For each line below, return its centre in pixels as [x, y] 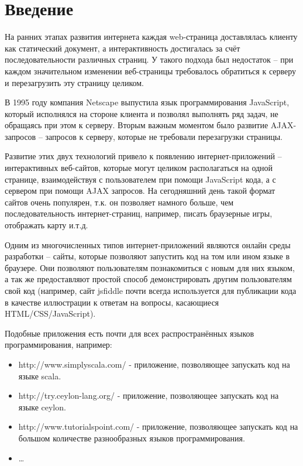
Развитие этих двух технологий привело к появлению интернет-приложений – [143, 156]
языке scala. [40, 376]
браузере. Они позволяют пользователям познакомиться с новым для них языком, [150, 267]
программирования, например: [58, 345]
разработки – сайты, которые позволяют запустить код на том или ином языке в [147, 256]
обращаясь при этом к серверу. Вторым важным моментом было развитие [137, 125]
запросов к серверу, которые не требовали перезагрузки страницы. [164, 136]
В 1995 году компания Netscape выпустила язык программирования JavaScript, [147, 102]
